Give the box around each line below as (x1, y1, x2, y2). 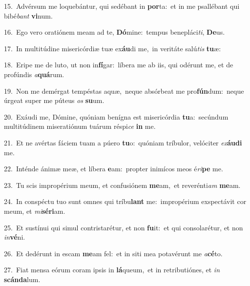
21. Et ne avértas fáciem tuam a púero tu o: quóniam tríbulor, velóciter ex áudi (4, 137, 242, 147)
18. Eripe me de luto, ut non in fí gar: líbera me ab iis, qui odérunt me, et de (4, 60, 233, 70)
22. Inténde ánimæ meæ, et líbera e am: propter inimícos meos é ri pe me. (4, 163, 223, 174)
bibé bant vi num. (4, 10, 53, 20)
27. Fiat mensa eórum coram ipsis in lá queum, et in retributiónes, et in (4, 265, 220, 275)
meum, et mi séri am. (4, 205, 65, 216)
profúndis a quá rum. (4, 69, 64, 79)
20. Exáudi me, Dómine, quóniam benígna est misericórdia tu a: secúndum (4, 111, 229, 122)
